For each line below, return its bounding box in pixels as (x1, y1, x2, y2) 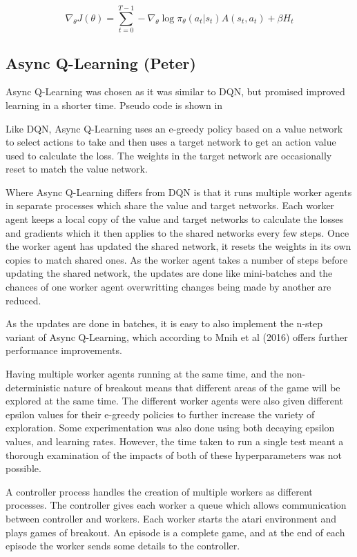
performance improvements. (6, 343, 122, 358)
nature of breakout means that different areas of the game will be (64, 380, 340, 394)
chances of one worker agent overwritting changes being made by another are (6, 280, 331, 294)
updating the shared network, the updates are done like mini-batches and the (6, 266, 333, 280)
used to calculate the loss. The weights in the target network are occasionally (6, 148, 332, 162)
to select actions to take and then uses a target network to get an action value (6, 135, 336, 149)
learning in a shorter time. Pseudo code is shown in (6, 97, 223, 112)
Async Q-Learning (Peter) (6, 52, 196, 73)
